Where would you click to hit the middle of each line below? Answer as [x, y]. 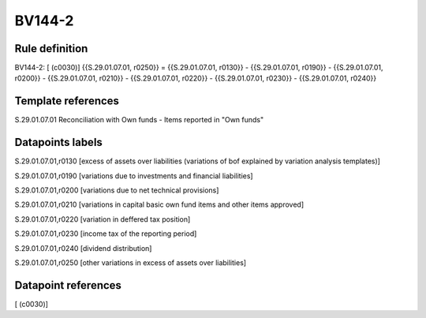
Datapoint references [68, 285]
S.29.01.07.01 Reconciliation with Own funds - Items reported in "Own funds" [139, 120]
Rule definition [51, 49]
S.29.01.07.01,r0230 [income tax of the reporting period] [106, 234]
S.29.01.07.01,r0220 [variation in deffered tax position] [103, 219]
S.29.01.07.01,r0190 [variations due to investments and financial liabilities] [134, 176]
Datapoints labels [58, 142]
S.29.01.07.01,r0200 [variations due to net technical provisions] [117, 190]
